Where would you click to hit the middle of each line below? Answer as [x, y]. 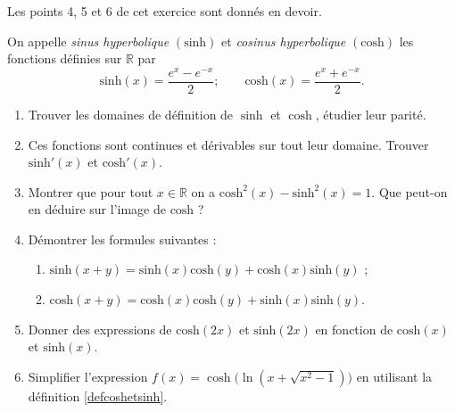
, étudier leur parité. [371, 114]
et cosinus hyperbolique [284, 41]
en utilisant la [394, 376]
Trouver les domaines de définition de [131, 114]
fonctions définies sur [65, 58]
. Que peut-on [409, 191]
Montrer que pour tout [91, 191]
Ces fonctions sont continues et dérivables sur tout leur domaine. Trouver [228, 144]
